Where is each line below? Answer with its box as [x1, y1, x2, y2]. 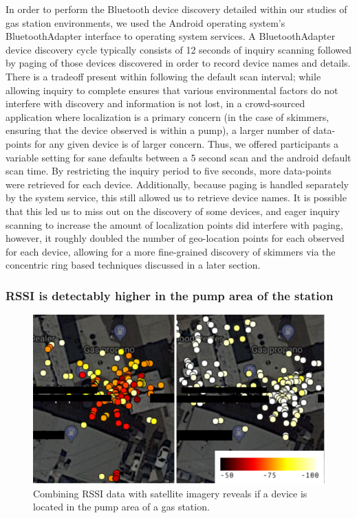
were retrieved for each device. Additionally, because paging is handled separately [6, 177, 349, 191]
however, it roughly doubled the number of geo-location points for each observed [6, 231, 345, 245]
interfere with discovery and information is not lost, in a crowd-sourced [6, 96, 305, 111]
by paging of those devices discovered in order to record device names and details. [6, 56, 351, 70]
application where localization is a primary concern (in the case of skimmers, [6, 109, 329, 124]
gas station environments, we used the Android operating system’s [6, 15, 285, 30]
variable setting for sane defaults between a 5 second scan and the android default [6, 150, 351, 164]
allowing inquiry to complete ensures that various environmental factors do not [6, 82, 338, 97]
